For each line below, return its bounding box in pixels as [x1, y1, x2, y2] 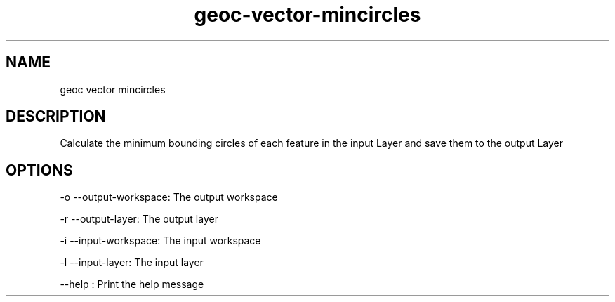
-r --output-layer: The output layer [60, 213, 218, 225]
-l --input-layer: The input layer [60, 256, 204, 269]
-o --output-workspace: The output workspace [60, 191, 278, 204]
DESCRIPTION [6, 107, 106, 126]
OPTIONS [6, 161, 73, 179]
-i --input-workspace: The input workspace [60, 235, 261, 247]
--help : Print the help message [60, 278, 204, 291]
